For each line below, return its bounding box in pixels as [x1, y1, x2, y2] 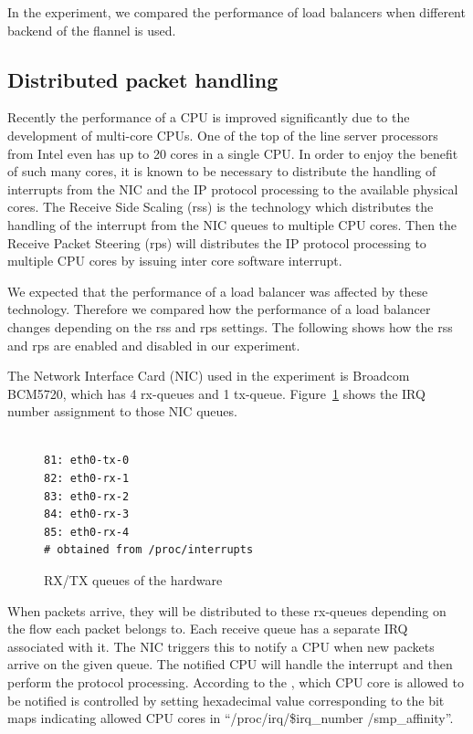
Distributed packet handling [7, 65, 279, 93]
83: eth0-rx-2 [44, 489, 130, 503]
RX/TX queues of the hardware [44, 571, 223, 590]
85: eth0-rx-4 [44, 525, 130, 539]
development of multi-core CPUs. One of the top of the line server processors [7, 125, 438, 144]
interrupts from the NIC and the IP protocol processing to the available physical [7, 179, 458, 198]
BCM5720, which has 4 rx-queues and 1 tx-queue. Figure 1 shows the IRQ [7, 383, 426, 403]
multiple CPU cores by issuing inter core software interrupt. [7, 251, 342, 270]
